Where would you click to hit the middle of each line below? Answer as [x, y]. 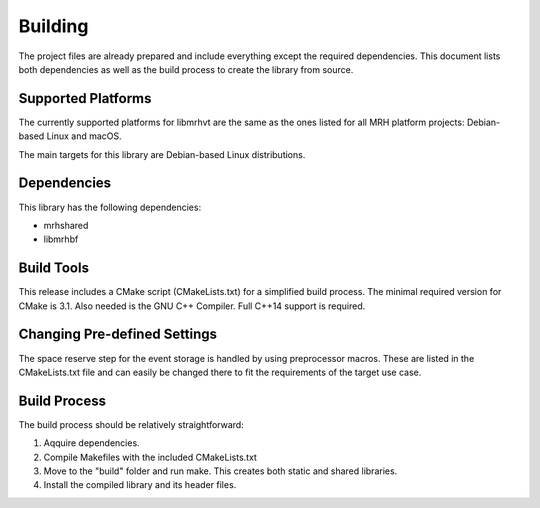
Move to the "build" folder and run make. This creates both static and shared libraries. [220, 471]
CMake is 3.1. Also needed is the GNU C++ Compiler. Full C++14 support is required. [192, 306]
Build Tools [54, 268]
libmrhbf [61, 239]
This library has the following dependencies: [110, 207]
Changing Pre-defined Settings [118, 334]
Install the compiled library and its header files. [140, 485]
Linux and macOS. [84, 136]
